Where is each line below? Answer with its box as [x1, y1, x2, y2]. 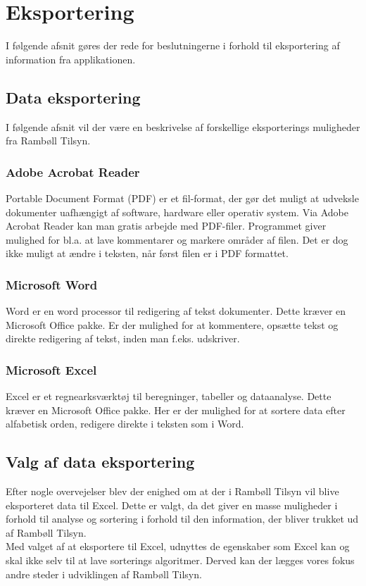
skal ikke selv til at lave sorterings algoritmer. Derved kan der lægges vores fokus [6, 553, 355, 568]
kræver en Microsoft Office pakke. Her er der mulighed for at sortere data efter [6, 402, 346, 417]
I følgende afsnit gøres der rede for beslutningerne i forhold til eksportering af [6, 38, 340, 53]
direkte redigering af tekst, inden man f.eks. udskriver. [6, 331, 240, 346]
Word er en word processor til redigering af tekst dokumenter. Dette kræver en [6, 304, 346, 318]
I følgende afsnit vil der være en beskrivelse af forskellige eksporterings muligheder [6, 119, 360, 134]
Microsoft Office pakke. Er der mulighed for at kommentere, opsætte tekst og [6, 317, 339, 332]
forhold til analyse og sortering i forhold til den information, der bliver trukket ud [6, 511, 359, 526]
